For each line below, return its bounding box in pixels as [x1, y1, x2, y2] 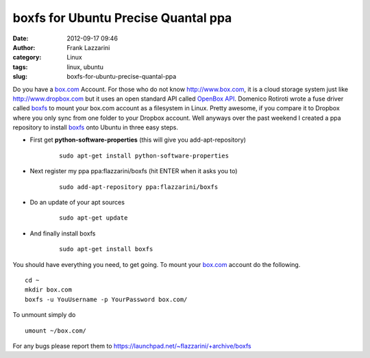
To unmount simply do [12, 311, 76, 319]
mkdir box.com [25, 286, 72, 294]
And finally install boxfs [29, 229, 96, 238]
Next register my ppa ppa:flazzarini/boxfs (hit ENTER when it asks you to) [29, 167, 238, 175]
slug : [12, 73, 27, 81]
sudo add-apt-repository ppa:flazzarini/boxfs [59, 183, 219, 191]
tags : [12, 62, 28, 71]
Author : [12, 43, 36, 51]
